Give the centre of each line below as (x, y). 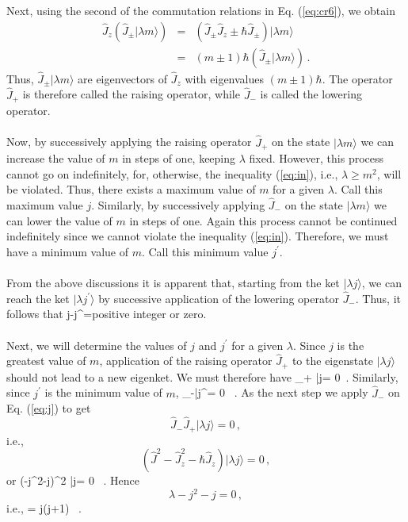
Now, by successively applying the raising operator (129, 142)
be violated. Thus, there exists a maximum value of (131, 189)
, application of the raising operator (186, 361)
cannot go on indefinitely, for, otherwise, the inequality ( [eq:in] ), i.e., (172, 173)
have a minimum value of (67, 251)
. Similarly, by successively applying (178, 205)
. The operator (357, 78)
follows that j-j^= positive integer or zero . (107, 314)
